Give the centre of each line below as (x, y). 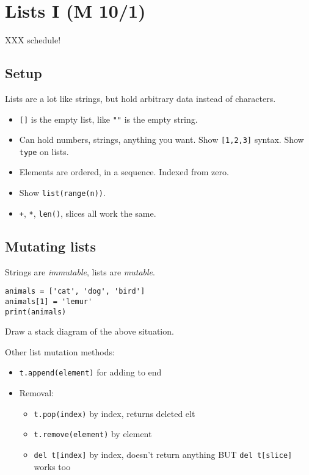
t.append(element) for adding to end (90, 372)
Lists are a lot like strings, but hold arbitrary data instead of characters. (140, 98)
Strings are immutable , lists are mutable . (80, 271)
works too (52, 466)
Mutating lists (50, 246)
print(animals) (36, 312)
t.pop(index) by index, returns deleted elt (115, 413)
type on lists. (44, 151)
